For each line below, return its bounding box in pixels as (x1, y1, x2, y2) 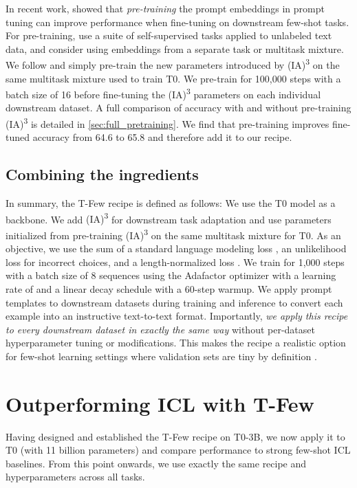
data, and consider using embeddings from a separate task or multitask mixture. (6, 41, 344, 56)
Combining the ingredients (6, 164, 199, 185)
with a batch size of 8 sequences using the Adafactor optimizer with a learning (6, 268, 336, 282)
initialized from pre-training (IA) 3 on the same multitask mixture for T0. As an (6, 225, 341, 242)
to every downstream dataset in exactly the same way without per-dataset (6, 322, 315, 336)
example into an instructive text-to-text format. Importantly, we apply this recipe (6, 309, 348, 323)
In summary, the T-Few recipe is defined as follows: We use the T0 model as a (6, 196, 336, 210)
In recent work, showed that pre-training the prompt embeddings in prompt (6, 1, 325, 15)
